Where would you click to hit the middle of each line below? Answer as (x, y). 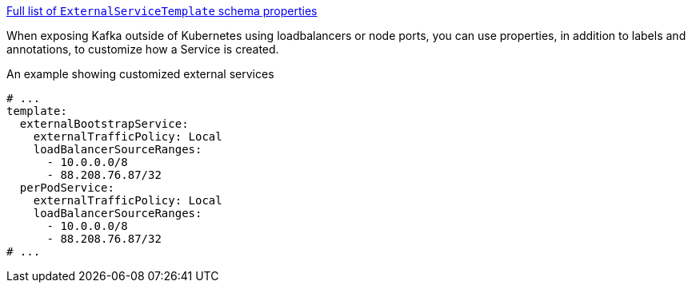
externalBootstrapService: (104, 124)
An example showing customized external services (140, 74)
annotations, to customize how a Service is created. (143, 49)
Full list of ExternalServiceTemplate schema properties (162, 11)
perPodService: (67, 188)
